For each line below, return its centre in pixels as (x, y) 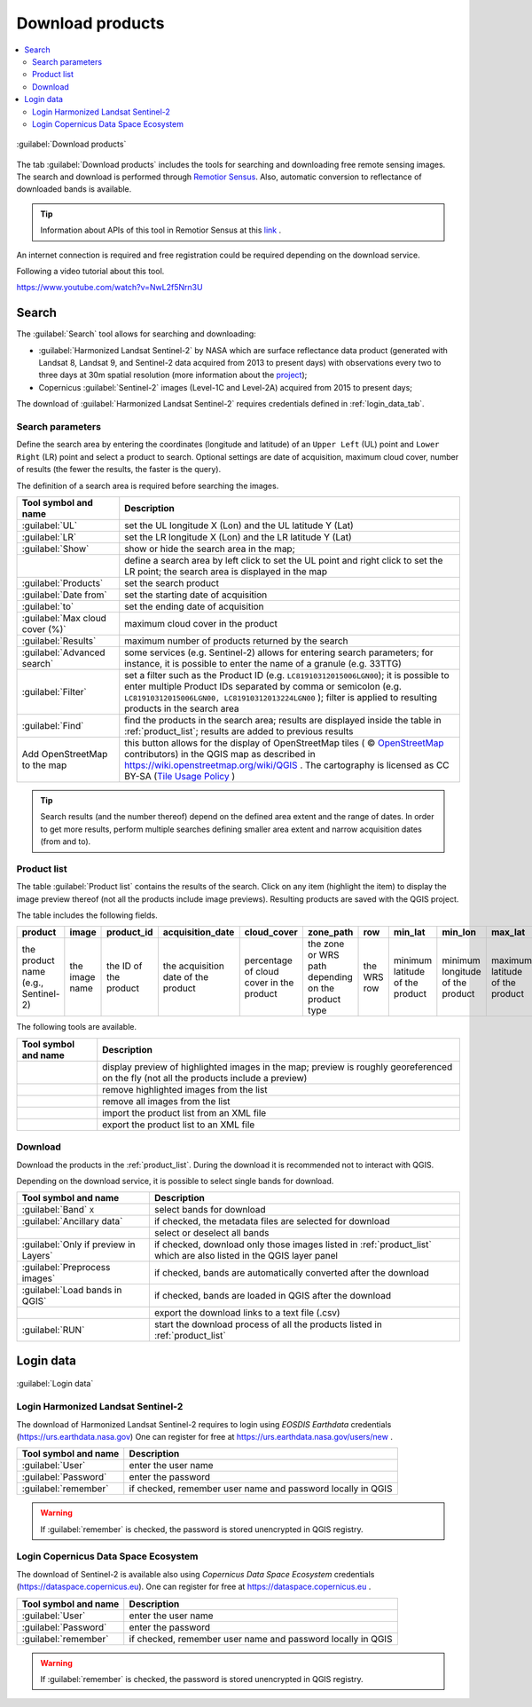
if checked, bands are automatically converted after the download (292, 1273)
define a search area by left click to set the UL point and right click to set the (284, 560)
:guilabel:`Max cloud (64, 618)
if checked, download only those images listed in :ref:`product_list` (293, 1245)
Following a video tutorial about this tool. (90, 272)
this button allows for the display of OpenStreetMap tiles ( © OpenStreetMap (284, 743)
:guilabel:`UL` (50, 526)
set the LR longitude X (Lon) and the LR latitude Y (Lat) (238, 537)
